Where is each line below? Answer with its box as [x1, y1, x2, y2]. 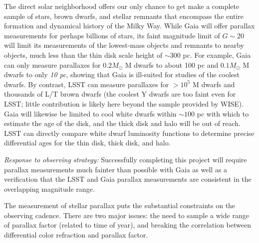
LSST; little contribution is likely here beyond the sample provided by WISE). [4, 98, 244, 109]
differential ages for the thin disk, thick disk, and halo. [4, 137, 171, 148]
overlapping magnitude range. [4, 183, 95, 194]
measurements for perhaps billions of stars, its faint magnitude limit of [4, 30, 220, 40]
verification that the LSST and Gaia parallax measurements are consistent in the [4, 174, 252, 184]
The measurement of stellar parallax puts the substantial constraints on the [4, 200, 236, 211]
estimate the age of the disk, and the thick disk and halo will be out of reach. [4, 118, 241, 128]
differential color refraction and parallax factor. [4, 230, 148, 240]
